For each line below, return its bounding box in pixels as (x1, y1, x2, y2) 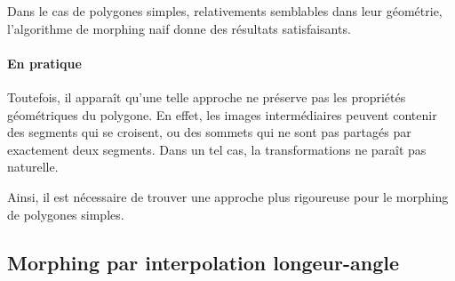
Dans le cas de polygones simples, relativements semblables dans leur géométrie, (7, 2, 443, 20)
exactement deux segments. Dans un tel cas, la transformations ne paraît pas (7, 140, 427, 158)
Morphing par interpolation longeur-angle (7, 248, 400, 276)
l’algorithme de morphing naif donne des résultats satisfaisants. (7, 19, 351, 37)
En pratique (7, 53, 82, 72)
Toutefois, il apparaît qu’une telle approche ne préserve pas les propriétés (7, 87, 406, 106)
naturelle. (7, 157, 59, 176)
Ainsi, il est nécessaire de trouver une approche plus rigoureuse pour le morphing (7, 187, 449, 205)
